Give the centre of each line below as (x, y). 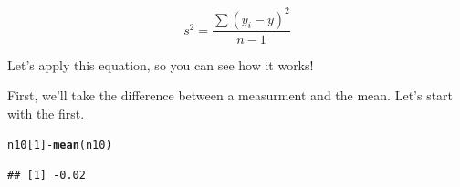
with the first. (46, 113)
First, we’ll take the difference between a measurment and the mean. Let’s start (230, 95)
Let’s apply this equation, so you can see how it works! (161, 64)
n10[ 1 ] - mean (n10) (60, 145)
